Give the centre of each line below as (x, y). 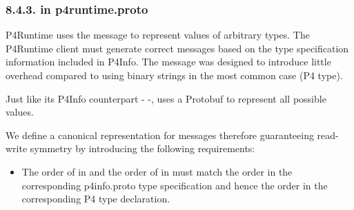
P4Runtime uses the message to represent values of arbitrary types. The (158, 35)
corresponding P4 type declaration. (96, 199)
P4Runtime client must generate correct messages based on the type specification (177, 48)
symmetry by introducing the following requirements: (142, 148)
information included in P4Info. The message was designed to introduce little (168, 62)
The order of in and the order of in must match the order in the (157, 171)
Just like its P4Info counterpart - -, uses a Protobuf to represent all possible (166, 98)
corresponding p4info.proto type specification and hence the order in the (175, 185)
